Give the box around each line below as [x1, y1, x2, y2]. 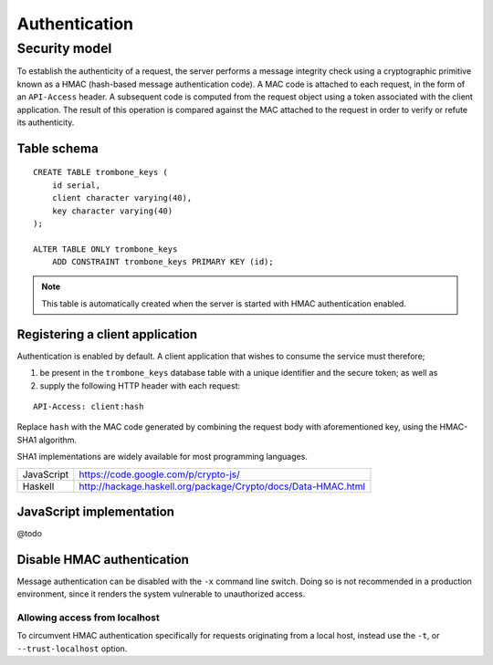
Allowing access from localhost [16, 611, 160, 624]
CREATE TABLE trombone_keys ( [33, 167, 169, 178]
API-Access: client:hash [33, 401, 144, 411]
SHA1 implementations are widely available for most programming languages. [16, 452, 308, 462]
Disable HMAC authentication [16, 552, 189, 567]
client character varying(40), [51, 192, 193, 203]
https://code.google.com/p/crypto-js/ [79, 468, 241, 481]
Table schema [16, 140, 100, 156]
